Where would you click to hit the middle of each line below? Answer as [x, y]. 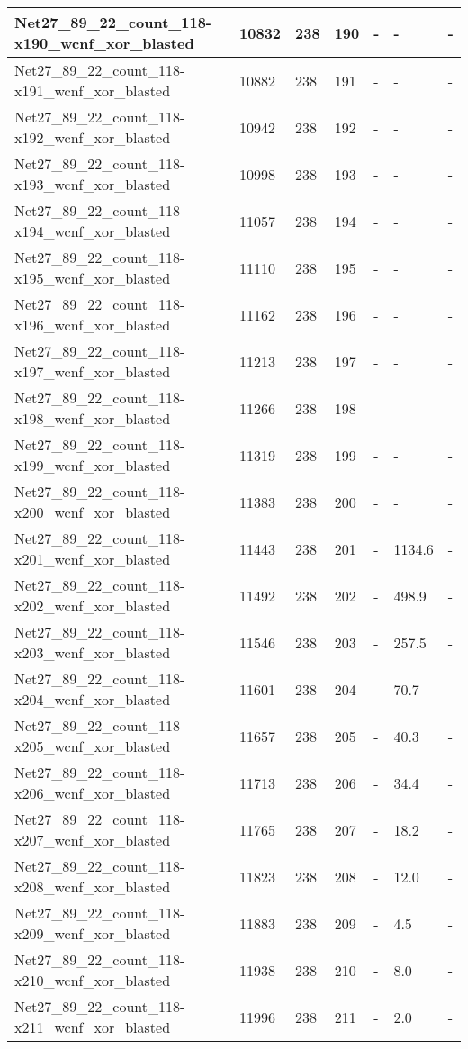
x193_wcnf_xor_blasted [93, 184]
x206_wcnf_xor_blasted [93, 793]
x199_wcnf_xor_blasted [93, 465]
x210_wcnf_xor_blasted [93, 980]
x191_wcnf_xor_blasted [93, 90]
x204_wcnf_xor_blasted [93, 699]
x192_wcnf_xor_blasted [93, 137]
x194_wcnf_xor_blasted [93, 231]
